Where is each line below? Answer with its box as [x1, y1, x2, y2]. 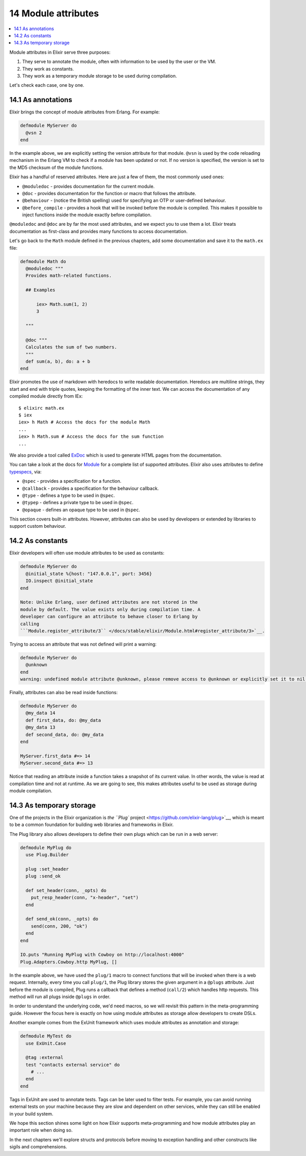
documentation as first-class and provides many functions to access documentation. [9, 228, 188, 234]
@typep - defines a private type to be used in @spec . [22, 500, 134, 506]
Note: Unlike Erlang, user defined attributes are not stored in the [20, 599, 198, 605]
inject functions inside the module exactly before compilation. [22, 212, 152, 218]
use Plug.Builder [25, 852, 69, 858]
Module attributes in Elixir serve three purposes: [9, 49, 111, 55]
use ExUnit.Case [25, 1040, 66, 1046]
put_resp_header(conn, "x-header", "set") [31, 894, 139, 901]
